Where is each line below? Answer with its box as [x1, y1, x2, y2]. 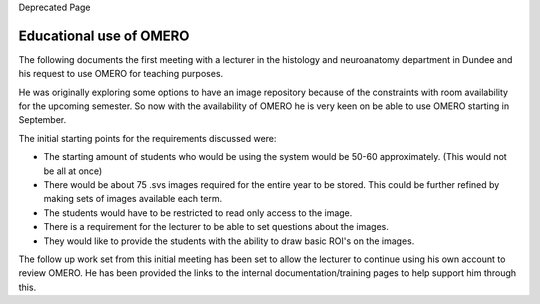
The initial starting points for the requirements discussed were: [18, 132, 277, 144]
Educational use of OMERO [18, 27, 190, 44]
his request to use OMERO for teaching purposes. [18, 68, 224, 80]
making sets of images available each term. [43, 193, 223, 205]
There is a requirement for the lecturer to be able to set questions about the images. [43, 221, 389, 233]
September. [18, 114, 67, 126]
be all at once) [43, 165, 103, 177]
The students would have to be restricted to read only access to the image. [43, 206, 353, 219]
